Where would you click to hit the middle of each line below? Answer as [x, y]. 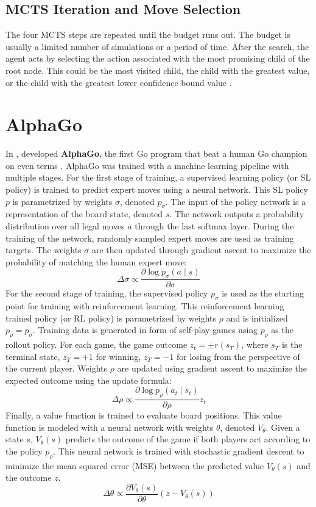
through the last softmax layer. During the [214, 226]
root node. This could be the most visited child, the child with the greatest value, [158, 70]
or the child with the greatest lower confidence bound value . [119, 82]
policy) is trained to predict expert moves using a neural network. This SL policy [157, 189]
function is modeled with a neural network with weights [110, 427]
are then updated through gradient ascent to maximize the [201, 250]
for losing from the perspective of [238, 356]
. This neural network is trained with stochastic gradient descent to [179, 451]
